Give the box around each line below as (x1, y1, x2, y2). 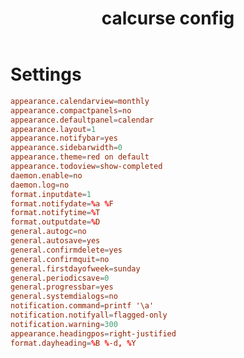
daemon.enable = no (10, 170, 83, 181)
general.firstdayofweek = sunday (10, 263, 141, 274)
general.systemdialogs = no (10, 292, 118, 302)
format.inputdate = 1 (10, 189, 92, 199)
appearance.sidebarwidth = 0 (10, 143, 123, 153)
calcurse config (101, 7, 235, 30)
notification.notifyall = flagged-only (10, 310, 168, 321)
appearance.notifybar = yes (10, 133, 118, 144)
